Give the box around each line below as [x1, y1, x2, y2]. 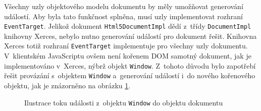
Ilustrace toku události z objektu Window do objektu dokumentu [24, 97, 223, 107]
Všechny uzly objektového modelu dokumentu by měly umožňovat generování [4, 1, 243, 11]
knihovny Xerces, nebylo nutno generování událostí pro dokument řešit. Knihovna [4, 30, 257, 41]
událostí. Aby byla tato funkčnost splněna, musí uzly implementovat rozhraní [4, 11, 243, 21]
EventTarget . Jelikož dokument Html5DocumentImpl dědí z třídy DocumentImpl [4, 21, 251, 31]
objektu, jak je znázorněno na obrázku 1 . [4, 80, 131, 90]
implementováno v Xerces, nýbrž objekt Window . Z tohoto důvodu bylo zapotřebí [4, 60, 256, 71]
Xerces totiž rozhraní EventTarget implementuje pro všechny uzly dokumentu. [4, 40, 248, 51]
